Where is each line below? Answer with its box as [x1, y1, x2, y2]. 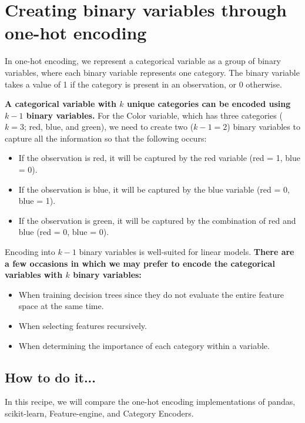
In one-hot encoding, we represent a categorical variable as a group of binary [5, 55, 281, 67]
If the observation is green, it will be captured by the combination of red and [18, 214, 296, 226]
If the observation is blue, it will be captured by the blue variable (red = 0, [18, 183, 290, 195]
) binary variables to [227, 120, 300, 133]
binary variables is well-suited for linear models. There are [79, 246, 294, 258]
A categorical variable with [5, 98, 116, 110]
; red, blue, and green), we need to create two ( [24, 120, 194, 133]
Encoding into [5, 246, 55, 258]
